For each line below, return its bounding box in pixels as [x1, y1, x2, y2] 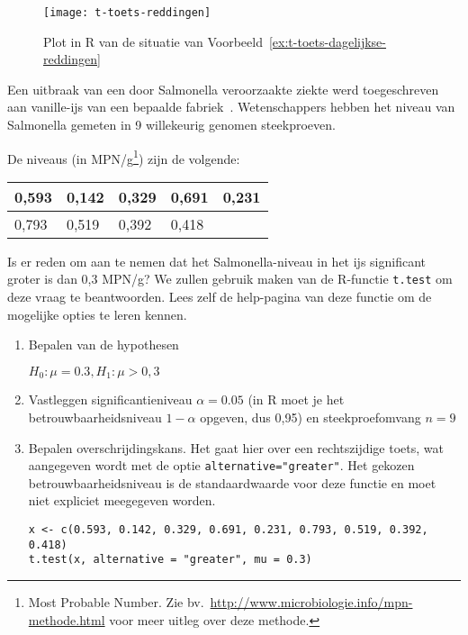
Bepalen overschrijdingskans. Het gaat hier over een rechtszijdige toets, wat [28, 438, 444, 457]
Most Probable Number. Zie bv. [28, 592, 204, 611]
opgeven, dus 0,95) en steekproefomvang [200, 407, 421, 426]
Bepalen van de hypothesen [28, 335, 179, 354]
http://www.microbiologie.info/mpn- [210, 592, 413, 611]
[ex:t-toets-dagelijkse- [268, 32, 387, 50]
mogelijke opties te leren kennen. [7, 304, 187, 323]
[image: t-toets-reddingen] [43, 6, 211, 19]
